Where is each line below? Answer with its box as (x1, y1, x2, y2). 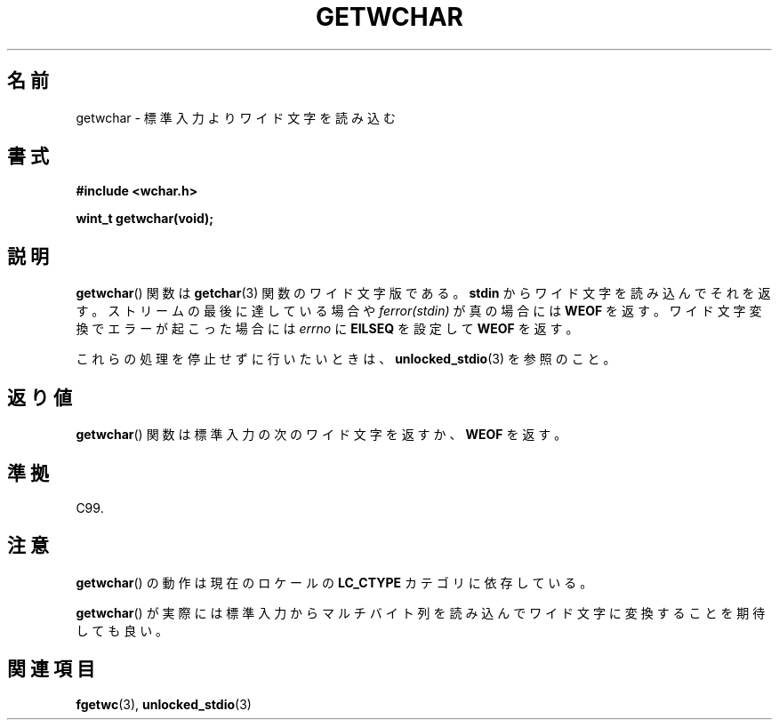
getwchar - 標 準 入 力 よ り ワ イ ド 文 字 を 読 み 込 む (76, 109, 396, 125)
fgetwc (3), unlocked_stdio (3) (76, 696, 252, 712)
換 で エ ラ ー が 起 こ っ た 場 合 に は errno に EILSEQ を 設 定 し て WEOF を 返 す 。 (76, 321, 579, 337)
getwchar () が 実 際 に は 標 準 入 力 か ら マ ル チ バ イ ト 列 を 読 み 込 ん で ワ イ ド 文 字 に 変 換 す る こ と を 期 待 (76, 604, 766, 620)
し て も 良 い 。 (76, 622, 169, 638)
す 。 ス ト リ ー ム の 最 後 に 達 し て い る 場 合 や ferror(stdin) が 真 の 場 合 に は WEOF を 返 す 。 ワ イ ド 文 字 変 (76, 303, 762, 319)
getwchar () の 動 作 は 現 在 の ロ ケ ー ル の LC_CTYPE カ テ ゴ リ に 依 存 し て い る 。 (76, 574, 593, 590)
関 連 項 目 (7, 658, 95, 681)
